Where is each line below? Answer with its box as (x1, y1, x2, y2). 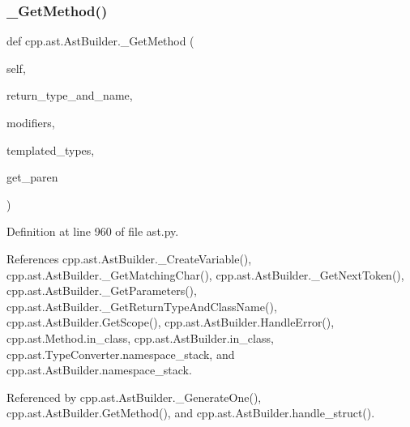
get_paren (6, 169, 58, 186)
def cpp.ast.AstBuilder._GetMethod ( (6, 32, 194, 49)
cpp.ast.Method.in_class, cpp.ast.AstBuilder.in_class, (6, 329, 274, 346)
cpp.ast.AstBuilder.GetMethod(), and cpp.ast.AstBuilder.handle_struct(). (6, 404, 375, 421)
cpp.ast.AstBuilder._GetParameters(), (6, 282, 197, 299)
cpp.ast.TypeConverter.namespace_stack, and (6, 345, 235, 362)
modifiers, (6, 114, 55, 130)
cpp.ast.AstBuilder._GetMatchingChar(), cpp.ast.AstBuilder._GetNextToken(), (6, 266, 404, 283)
